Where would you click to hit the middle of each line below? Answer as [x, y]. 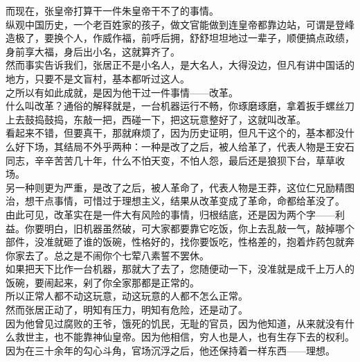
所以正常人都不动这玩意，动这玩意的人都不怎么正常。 [127, 296]
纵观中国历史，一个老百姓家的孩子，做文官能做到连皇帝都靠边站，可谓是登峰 [180, 24]
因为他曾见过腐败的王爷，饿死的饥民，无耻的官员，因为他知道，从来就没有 [175, 323]
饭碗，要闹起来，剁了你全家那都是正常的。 [102, 282]
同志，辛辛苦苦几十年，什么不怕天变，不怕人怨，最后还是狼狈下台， [161, 160]
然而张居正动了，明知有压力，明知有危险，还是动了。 [127, 310]
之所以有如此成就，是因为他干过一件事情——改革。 [122, 92]
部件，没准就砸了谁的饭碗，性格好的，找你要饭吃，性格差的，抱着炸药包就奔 [180, 242]
